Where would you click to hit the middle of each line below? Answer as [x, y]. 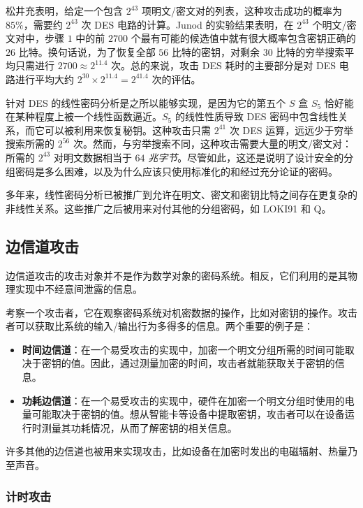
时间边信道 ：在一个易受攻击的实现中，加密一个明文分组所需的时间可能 [183, 349]
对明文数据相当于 [92, 157]
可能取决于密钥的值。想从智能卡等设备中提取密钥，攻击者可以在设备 [188, 414]
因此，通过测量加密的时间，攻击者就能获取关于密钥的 [213, 363]
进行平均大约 [44, 79]
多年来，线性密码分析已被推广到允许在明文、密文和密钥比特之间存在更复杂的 [181, 195]
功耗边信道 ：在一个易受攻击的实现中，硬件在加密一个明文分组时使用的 [183, 400]
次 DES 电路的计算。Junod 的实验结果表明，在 [187, 24]
